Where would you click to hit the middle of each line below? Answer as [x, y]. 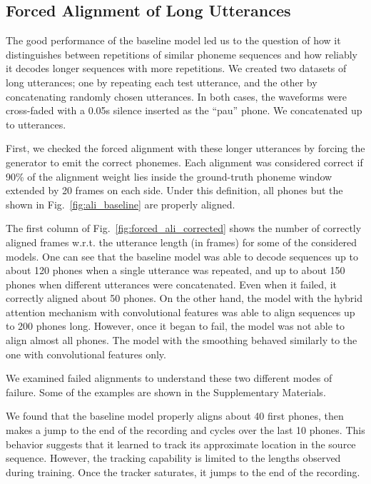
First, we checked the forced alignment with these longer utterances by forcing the [185, 148]
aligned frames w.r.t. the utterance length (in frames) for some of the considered [182, 242]
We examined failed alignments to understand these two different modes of [169, 378]
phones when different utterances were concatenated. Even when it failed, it [172, 284]
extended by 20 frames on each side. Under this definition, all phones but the [174, 190]
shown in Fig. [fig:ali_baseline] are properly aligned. [121, 204]
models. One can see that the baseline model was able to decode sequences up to [182, 256]
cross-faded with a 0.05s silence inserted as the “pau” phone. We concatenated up [184, 110]
